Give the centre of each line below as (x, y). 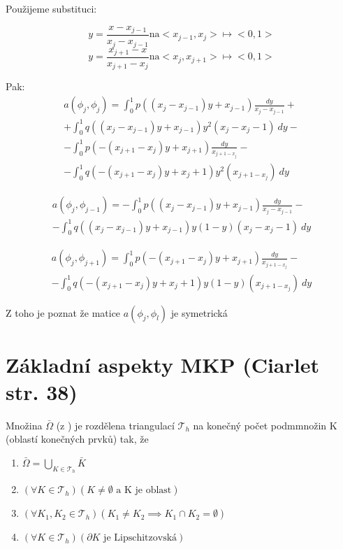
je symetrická (199, 312)
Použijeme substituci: (51, 8)
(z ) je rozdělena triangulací (115, 425)
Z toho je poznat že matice (63, 312)
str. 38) (42, 391)
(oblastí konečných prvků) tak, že (77, 439)
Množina (24, 425)
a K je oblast (144, 491)
